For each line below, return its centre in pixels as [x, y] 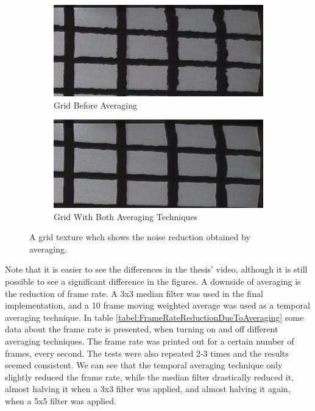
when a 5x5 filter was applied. [61, 401]
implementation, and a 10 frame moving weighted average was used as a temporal [157, 305]
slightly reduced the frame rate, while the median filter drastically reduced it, [150, 377]
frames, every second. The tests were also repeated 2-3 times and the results [147, 353]
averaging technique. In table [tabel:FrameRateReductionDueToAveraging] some [154, 317]
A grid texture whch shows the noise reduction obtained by [140, 237]
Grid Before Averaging [95, 105]
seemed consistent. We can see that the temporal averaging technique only [144, 365]
